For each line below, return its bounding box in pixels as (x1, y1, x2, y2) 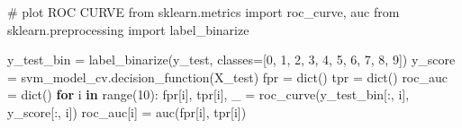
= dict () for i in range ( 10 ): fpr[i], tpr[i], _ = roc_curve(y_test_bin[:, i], (7, 85, 410, 104)
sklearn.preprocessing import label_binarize (7, 20, 249, 38)
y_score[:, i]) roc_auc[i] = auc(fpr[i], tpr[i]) (7, 102, 247, 121)
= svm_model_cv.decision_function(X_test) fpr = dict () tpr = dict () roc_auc (7, 67, 448, 86)
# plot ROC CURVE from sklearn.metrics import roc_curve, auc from (7, 3, 400, 21)
